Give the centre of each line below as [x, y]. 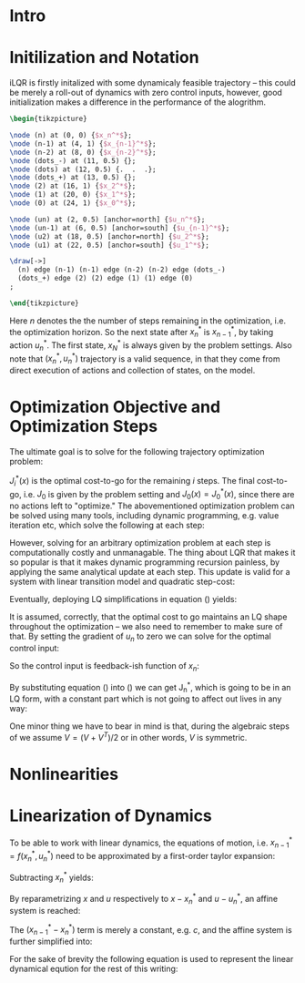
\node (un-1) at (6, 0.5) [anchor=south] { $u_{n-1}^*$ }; [120, 228]
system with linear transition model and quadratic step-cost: [122, 581]
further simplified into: [51, 942]
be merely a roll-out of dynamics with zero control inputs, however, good [146, 93]
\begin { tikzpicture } [49, 119]
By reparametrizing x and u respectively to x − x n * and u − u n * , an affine [144, 899]
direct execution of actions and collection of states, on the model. [132, 371]
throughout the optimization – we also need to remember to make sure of [147, 626]
